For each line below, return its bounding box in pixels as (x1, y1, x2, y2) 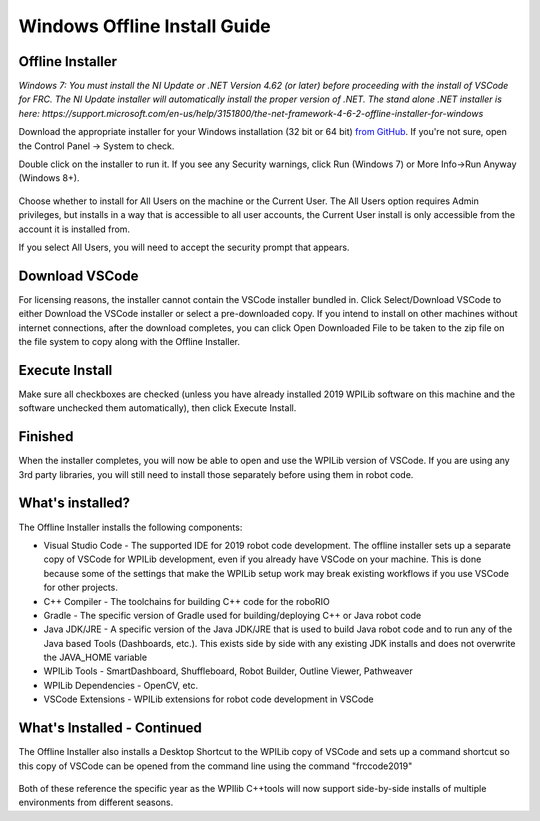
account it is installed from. (18, 223, 130, 235)
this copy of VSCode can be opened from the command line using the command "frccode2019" (18, 760, 413, 772)
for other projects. (43, 581, 119, 594)
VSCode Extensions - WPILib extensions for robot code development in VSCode (43, 693, 374, 705)
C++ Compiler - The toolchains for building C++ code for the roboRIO (43, 595, 330, 607)
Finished (18, 428, 74, 445)
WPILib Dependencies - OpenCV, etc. (43, 679, 199, 691)
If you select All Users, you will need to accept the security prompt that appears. (18, 241, 350, 253)
